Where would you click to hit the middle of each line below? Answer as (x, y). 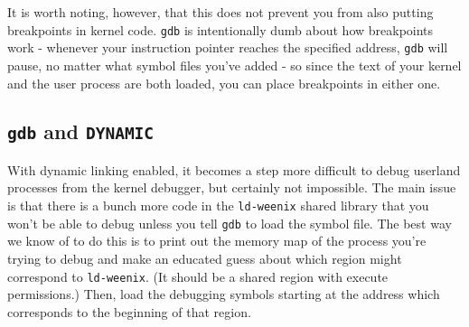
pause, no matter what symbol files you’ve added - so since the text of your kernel (234, 65)
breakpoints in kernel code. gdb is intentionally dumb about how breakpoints (220, 29)
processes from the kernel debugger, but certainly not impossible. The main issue (232, 187)
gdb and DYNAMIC (81, 131)
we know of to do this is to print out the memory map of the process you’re (217, 241)
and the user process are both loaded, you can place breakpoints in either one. (224, 83)
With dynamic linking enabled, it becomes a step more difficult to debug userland (234, 169)
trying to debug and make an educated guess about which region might (205, 258)
